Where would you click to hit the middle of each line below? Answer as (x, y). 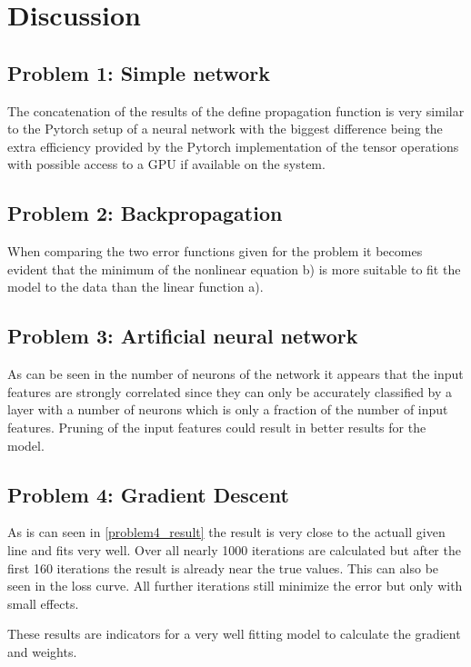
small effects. (43, 603)
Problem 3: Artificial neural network (183, 336)
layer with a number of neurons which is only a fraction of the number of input (228, 409)
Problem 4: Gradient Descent (148, 494)
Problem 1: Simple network (139, 72)
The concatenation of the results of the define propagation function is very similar (236, 110)
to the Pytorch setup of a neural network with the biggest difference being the (225, 129)
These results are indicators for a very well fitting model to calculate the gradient (234, 634)
